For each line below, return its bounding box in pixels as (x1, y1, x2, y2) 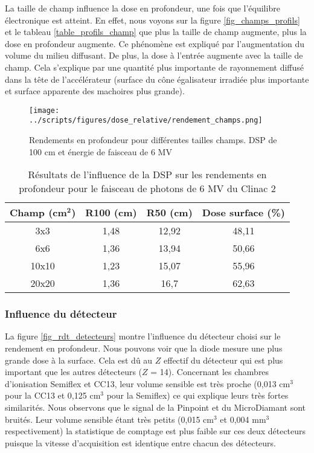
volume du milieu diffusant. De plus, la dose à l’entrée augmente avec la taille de (5, 49, 303, 62)
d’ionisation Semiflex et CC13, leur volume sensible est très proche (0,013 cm (5, 377, 290, 390)
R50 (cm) (146, 205, 193, 220)
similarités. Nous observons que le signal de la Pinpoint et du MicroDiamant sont (5, 401, 306, 414)
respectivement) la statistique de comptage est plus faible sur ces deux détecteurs (5, 425, 306, 437)
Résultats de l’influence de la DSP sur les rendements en (28, 167, 267, 182)
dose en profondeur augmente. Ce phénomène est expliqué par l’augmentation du (5, 37, 305, 50)
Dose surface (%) (202, 205, 285, 220)
